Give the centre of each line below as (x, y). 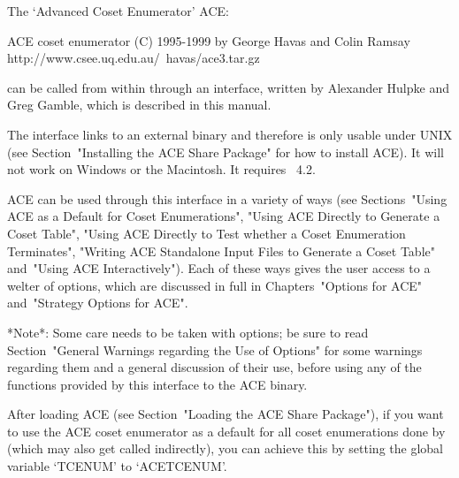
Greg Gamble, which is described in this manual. (139, 105)
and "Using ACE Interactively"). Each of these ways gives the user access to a (219, 268)
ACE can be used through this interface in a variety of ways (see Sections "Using (227, 198)
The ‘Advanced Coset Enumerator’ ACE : (118, 11)
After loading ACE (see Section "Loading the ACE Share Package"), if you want (226, 414)
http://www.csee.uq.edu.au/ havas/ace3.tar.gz (134, 58)
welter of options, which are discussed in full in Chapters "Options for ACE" (215, 285)
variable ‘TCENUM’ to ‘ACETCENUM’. (117, 466)
